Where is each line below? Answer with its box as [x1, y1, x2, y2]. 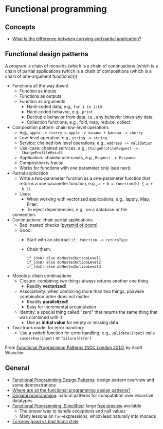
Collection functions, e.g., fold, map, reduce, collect [26, 119, 130, 125]
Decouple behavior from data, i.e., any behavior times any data [26, 114, 153, 120]
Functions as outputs [19, 93, 62, 99]
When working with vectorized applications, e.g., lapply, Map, [26, 196, 150, 202]
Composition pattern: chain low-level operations [12, 124, 109, 130]
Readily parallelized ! [26, 299, 68, 304]
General [5, 364, 30, 372]
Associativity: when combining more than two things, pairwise [19, 288, 145, 294]
